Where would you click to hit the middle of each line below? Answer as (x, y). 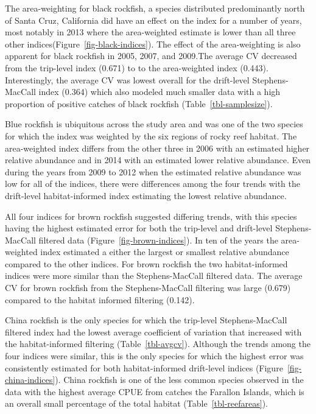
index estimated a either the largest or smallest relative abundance (165, 252)
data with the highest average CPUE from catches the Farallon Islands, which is (155, 391)
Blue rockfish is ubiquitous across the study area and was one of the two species (154, 124)
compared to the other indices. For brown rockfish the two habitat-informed (146, 263)
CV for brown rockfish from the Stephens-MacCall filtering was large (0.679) (148, 288)
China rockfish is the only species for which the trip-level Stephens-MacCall (146, 320)
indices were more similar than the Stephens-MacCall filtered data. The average (154, 275)
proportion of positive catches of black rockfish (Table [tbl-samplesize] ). (139, 103)
